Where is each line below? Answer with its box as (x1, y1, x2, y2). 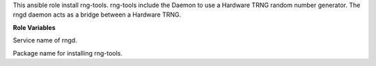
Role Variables (13, 23, 56, 31)
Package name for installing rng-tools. (13, 49, 123, 57)
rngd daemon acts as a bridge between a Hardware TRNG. (13, 10, 182, 19)
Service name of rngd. (13, 36, 77, 44)
